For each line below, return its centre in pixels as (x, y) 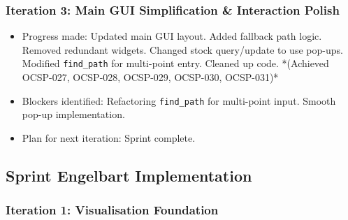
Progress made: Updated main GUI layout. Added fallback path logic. (172, 36)
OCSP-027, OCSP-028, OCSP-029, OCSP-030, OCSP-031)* (150, 77)
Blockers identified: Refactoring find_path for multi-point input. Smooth (179, 100)
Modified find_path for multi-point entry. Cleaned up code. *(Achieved (175, 63)
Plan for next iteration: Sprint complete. (109, 137)
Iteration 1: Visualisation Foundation (112, 210)
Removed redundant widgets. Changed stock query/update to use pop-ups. (182, 49)
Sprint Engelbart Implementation (129, 175)
